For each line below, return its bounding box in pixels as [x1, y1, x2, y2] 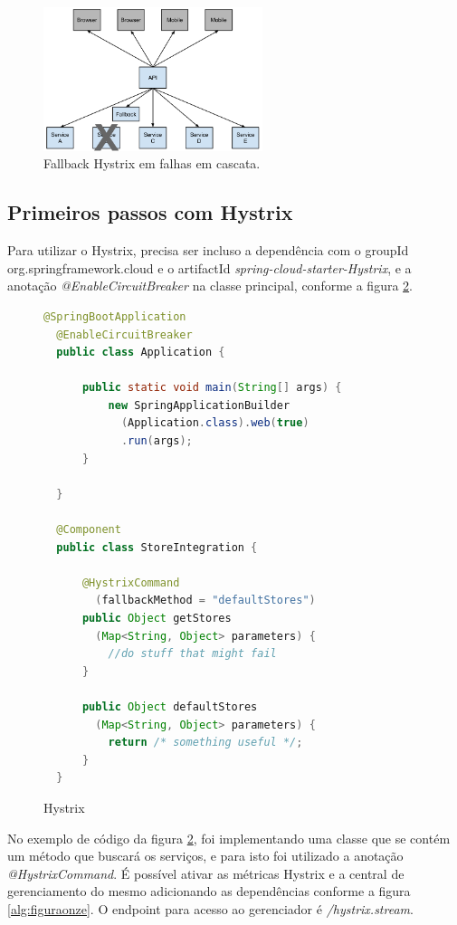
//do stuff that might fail [108, 647, 277, 661]
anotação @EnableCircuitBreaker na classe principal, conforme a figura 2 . [7, 276, 413, 295]
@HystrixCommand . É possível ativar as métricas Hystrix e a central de [7, 863, 405, 882]
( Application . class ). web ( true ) [120, 416, 309, 430]
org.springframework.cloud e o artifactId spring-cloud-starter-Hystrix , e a [7, 258, 412, 277]
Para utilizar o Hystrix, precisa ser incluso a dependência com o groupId [7, 241, 409, 260]
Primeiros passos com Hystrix [7, 198, 293, 226]
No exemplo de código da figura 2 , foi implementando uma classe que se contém [7, 828, 451, 847]
